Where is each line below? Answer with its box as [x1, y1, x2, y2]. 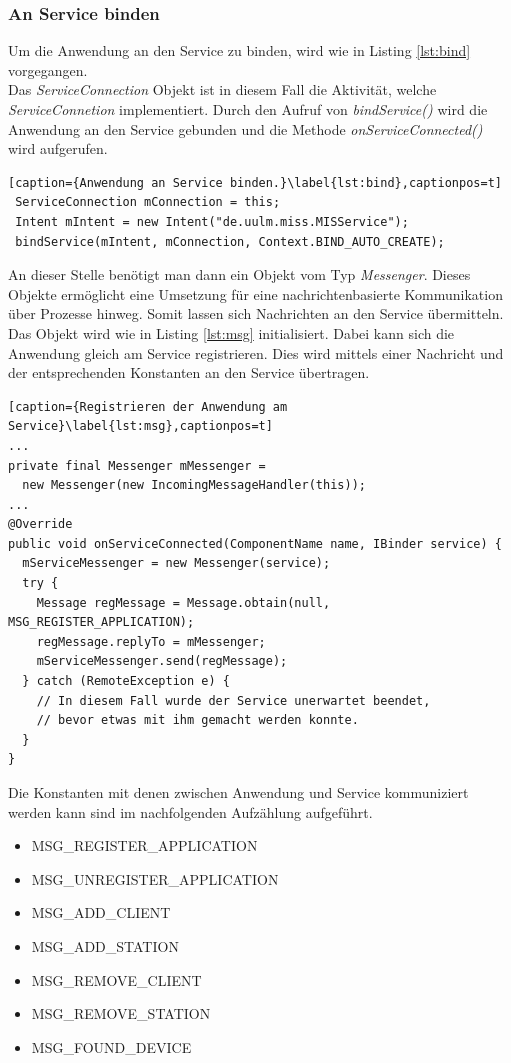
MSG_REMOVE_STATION [31, 1003, 211, 1024]
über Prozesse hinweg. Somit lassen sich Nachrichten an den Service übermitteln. [8, 303, 504, 324]
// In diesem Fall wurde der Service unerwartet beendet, [36, 693, 431, 708]
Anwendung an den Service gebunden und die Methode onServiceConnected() [8, 118, 483, 139]
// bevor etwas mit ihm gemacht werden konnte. [36, 713, 359, 728]
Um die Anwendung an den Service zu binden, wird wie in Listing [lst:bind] [8, 40, 471, 61]
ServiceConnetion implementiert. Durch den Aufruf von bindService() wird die [8, 99, 488, 119]
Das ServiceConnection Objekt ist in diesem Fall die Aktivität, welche [8, 79, 437, 100]
